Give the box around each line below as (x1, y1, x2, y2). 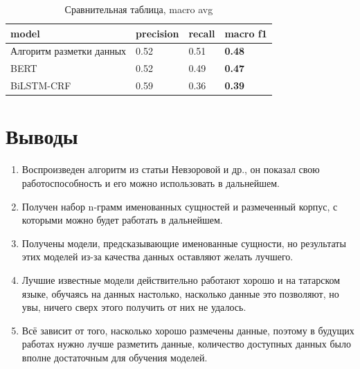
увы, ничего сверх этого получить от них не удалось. (21, 300, 246, 314)
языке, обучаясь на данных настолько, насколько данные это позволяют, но (21, 286, 339, 300)
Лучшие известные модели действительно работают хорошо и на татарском (21, 272, 341, 287)
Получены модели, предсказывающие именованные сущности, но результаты (21, 235, 346, 250)
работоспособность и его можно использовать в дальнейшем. (21, 175, 280, 190)
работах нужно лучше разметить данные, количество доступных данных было (21, 336, 351, 351)
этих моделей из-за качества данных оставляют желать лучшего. (21, 249, 294, 264)
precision (136, 26, 179, 40)
